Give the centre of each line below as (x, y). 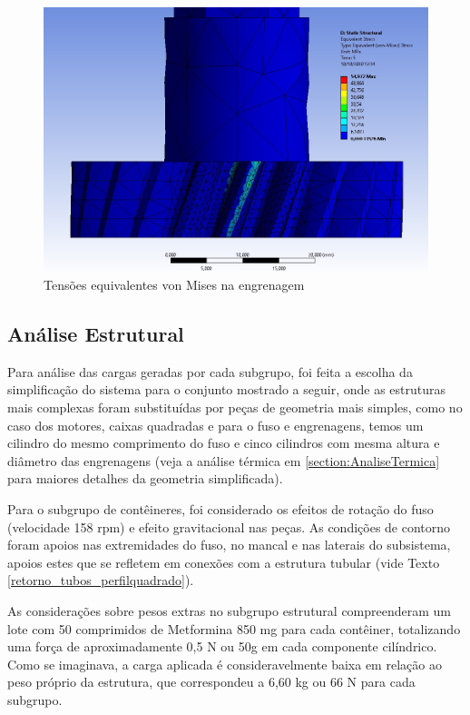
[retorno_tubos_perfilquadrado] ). (101, 580)
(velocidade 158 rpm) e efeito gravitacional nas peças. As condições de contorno (229, 526)
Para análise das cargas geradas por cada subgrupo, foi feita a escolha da (210, 371)
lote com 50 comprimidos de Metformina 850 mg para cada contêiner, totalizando (234, 628)
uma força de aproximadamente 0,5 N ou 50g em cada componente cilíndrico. (222, 646)
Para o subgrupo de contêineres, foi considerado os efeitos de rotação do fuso (220, 508)
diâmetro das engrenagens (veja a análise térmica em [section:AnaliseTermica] (224, 460)
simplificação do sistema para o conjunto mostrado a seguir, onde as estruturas (227, 389)
